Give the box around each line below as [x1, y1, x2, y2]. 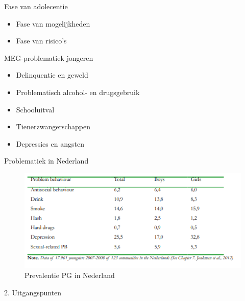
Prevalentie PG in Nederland [24, 270, 115, 281]
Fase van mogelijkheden [16, 18, 90, 29]
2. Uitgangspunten [4, 287, 62, 297]
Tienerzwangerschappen [16, 121, 91, 132]
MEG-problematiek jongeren [4, 52, 93, 63]
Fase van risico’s [16, 35, 67, 46]
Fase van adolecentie [4, 1, 68, 11]
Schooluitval [16, 104, 55, 114]
